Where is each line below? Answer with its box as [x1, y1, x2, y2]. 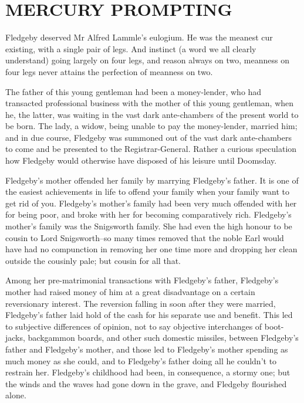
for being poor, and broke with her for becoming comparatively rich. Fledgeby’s [5, 208, 292, 221]
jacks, [5, 331, 25, 344]
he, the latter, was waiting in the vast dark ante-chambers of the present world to [5, 108, 299, 120]
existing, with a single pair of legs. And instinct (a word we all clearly [5, 42, 256, 55]
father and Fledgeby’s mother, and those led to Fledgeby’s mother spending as [5, 343, 288, 355]
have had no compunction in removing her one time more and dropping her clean [5, 243, 298, 255]
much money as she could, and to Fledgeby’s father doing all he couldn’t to [5, 354, 277, 367]
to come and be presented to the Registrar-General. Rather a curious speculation [5, 143, 297, 155]
